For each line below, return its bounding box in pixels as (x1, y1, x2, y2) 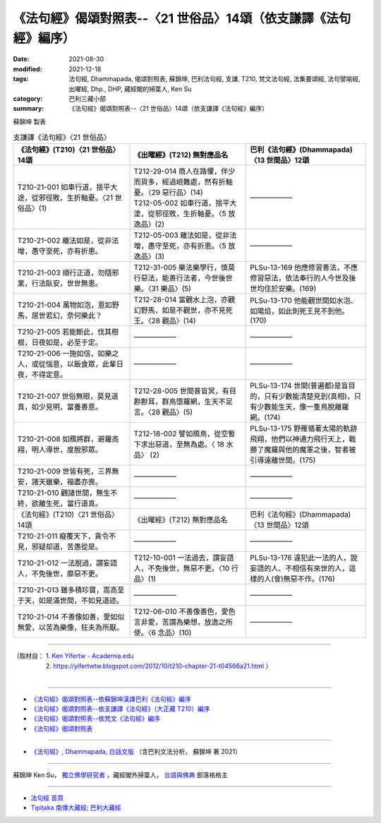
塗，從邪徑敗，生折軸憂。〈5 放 (133, 209, 236, 219)
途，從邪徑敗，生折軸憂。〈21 (17, 193, 114, 203)
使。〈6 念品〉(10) (133, 628, 192, 638)
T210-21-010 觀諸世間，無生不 (17, 488, 118, 498)
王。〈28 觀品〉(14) (133, 316, 197, 326)
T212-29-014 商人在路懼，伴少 (133, 167, 236, 176)
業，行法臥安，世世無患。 (17, 279, 102, 289)
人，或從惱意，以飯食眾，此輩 (17, 359, 116, 369)
